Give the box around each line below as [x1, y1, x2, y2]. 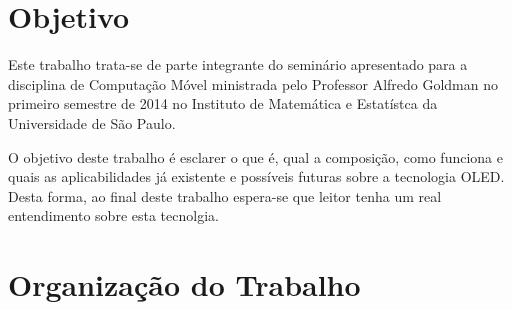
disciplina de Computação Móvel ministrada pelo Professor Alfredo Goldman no [8, 73, 499, 94]
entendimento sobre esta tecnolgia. [8, 205, 219, 226]
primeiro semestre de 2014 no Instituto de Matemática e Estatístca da [8, 93, 438, 114]
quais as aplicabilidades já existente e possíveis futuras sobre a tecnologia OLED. [8, 166, 505, 187]
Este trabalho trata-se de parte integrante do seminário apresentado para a [8, 54, 468, 75]
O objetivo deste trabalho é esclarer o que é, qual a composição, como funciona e [8, 146, 503, 167]
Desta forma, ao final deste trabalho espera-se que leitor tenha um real [8, 185, 442, 206]
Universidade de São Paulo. [8, 112, 176, 133]
